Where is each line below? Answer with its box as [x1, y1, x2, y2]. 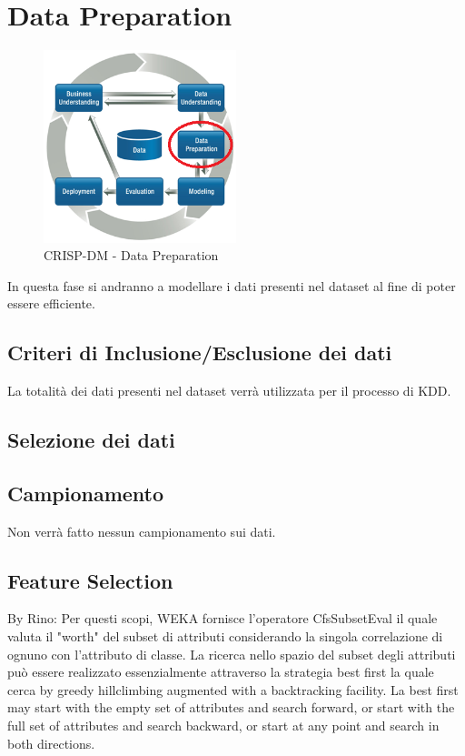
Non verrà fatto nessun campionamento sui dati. [7, 521, 276, 540]
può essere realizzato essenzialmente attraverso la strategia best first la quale [7, 662, 434, 681]
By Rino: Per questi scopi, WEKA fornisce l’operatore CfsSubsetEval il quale [7, 609, 438, 628]
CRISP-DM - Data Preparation [44, 246, 219, 265]
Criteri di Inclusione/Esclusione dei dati [7, 338, 392, 367]
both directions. [7, 733, 95, 752]
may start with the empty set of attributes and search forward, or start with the [7, 698, 455, 717]
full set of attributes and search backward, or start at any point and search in [7, 716, 440, 735]
